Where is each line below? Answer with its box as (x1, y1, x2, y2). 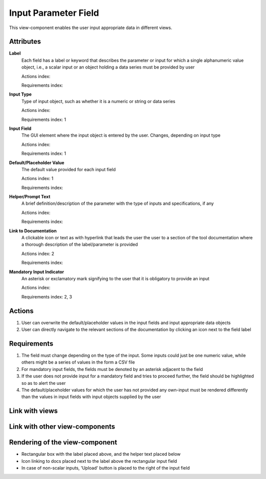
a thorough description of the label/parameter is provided (21, 242, 138, 248)
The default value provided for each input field (21, 166, 116, 172)
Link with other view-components (9, 422, 115, 431)
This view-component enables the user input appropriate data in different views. (9, 25, 172, 31)
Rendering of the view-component (9, 438, 118, 446)
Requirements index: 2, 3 (21, 294, 72, 299)
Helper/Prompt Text (9, 194, 51, 200)
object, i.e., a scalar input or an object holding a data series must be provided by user (21, 64, 195, 70)
